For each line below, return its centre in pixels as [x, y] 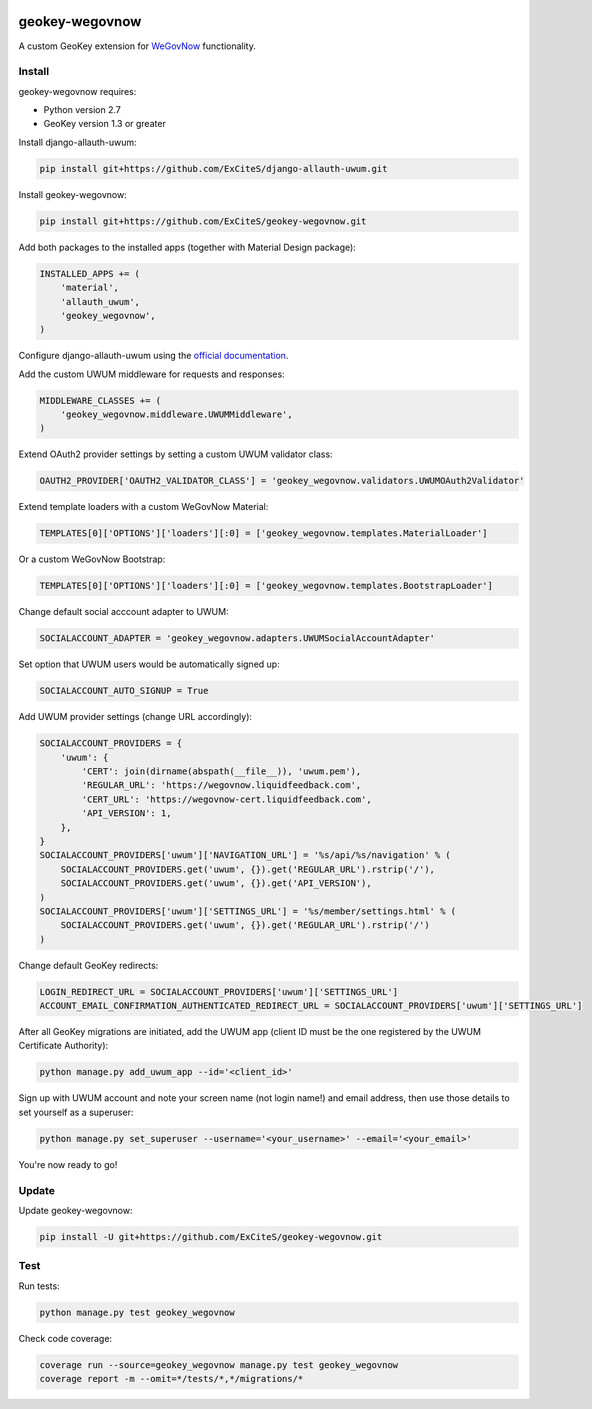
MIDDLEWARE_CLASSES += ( [100, 400]
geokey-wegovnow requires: [77, 91]
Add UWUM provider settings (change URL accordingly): [135, 717]
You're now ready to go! [68, 1164]
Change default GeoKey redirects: [88, 965]
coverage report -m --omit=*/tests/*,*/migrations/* [171, 1378]
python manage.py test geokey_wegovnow [137, 1312]
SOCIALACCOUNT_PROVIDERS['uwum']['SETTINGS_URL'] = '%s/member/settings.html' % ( [248, 911]
